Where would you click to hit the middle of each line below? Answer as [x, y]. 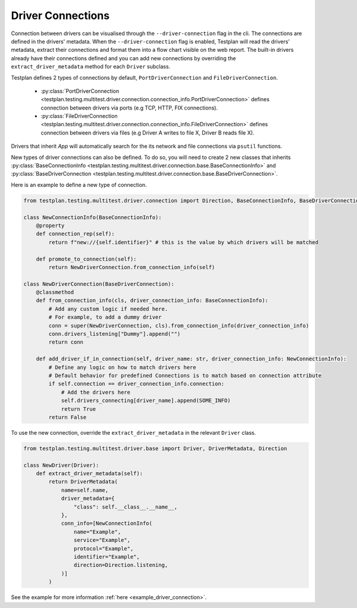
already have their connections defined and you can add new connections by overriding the [123, 58]
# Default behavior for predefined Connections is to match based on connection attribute [185, 375]
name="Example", [97, 532]
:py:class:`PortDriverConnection [80, 91]
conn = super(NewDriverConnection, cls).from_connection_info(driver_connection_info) [179, 325]
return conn [66, 342]
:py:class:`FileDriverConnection [79, 116]
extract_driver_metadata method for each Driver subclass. [91, 67]
